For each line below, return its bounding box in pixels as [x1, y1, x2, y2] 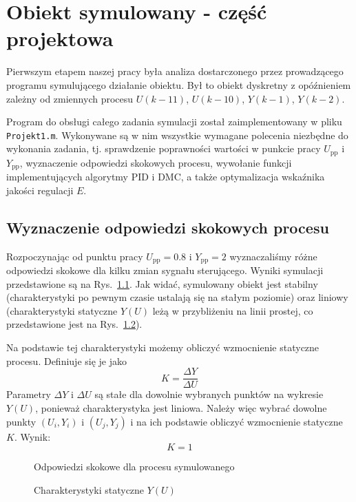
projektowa [6, 24, 114, 52]
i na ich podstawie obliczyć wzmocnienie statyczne [130, 414, 343, 428]
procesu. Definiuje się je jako [6, 353, 127, 368]
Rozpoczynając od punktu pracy [6, 249, 143, 263]
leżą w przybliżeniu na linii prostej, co [152, 303, 313, 317]
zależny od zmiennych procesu [6, 91, 134, 105]
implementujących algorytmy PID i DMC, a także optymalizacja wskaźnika [6, 169, 325, 184]
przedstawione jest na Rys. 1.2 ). [6, 317, 143, 331]
